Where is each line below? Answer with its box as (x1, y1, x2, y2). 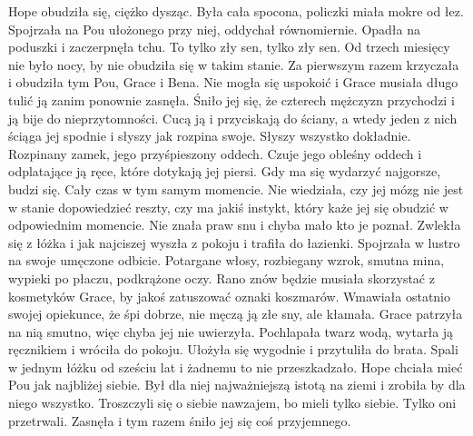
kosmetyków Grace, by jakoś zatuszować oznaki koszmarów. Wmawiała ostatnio (8, 286, 451, 305)
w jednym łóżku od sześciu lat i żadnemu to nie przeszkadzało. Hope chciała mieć (8, 357, 463, 376)
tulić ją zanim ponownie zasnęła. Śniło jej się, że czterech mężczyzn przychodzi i (8, 90, 455, 109)
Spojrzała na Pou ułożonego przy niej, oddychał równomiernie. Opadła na (8, 19, 421, 38)
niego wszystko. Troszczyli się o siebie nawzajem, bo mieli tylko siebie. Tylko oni (8, 393, 457, 412)
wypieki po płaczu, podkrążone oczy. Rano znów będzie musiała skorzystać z (8, 268, 435, 287)
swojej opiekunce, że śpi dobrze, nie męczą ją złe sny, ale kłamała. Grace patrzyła (8, 304, 463, 323)
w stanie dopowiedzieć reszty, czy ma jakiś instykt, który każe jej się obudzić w (8, 197, 448, 216)
